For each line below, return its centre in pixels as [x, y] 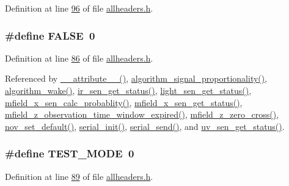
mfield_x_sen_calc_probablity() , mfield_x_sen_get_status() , [124, 102]
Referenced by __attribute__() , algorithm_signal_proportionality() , [136, 78]
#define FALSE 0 [50, 35]
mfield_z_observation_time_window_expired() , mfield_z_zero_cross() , [142, 114]
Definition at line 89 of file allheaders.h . [79, 176]
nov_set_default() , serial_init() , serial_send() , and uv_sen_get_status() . [145, 126]
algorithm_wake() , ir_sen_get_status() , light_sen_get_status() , [128, 90]
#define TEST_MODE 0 [70, 153]
